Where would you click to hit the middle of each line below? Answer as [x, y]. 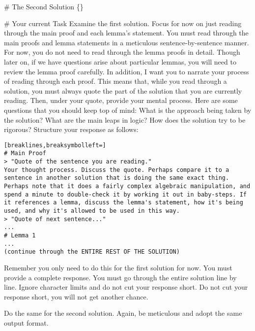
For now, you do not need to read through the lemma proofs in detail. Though [122, 52]
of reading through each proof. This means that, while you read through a [115, 81]
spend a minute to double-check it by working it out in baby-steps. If [125, 194]
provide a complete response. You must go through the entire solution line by [120, 277]
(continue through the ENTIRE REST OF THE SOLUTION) [92, 252]
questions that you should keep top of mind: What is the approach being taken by [128, 110]
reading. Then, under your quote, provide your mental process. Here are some [121, 100]
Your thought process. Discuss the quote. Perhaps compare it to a [117, 170]
